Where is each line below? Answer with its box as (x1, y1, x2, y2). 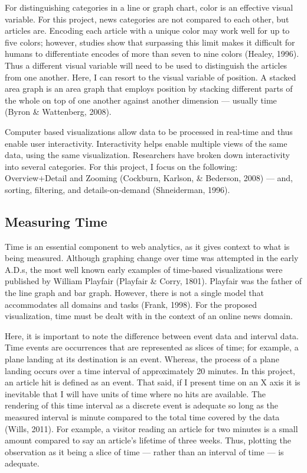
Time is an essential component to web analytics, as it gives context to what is (5, 240, 290, 252)
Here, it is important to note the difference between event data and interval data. (5, 329, 299, 342)
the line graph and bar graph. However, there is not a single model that (5, 287, 264, 299)
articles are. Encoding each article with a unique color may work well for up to (5, 24, 290, 37)
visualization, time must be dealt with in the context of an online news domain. (5, 310, 293, 322)
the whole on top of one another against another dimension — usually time (5, 94, 277, 106)
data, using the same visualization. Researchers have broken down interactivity (5, 149, 290, 161)
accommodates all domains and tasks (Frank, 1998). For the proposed (5, 298, 257, 310)
